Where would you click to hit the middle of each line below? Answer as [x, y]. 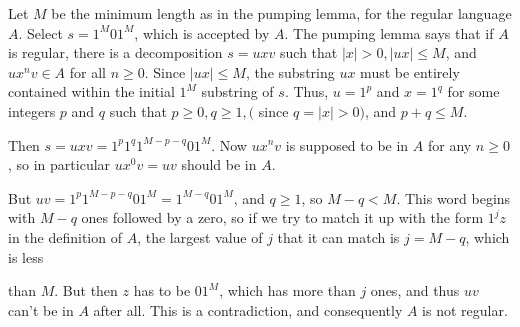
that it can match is [338, 236]
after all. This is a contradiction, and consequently [248, 309]
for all [87, 71]
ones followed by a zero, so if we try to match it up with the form [282, 217]
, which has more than [287, 290]
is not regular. [465, 309]
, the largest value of [200, 236]
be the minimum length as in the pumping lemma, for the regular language [281, 13]
